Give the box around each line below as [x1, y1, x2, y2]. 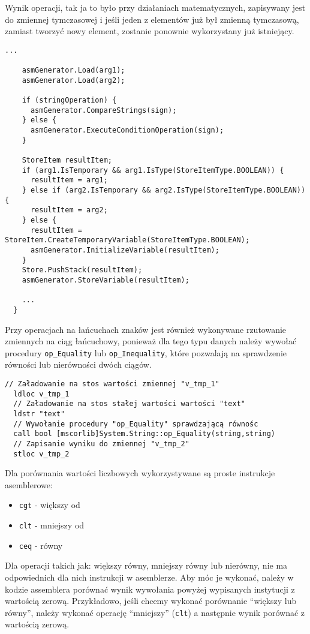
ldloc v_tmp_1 [13, 389, 70, 398]
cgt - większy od [19, 498, 80, 511]
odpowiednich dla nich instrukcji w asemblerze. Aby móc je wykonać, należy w [5, 570, 294, 583]
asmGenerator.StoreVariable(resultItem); [22, 275, 189, 284]
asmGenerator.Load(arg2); [22, 76, 125, 85]
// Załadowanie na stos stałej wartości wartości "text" [13, 399, 245, 408]
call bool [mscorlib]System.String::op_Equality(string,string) [13, 429, 276, 438]
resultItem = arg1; [30, 176, 108, 185]
